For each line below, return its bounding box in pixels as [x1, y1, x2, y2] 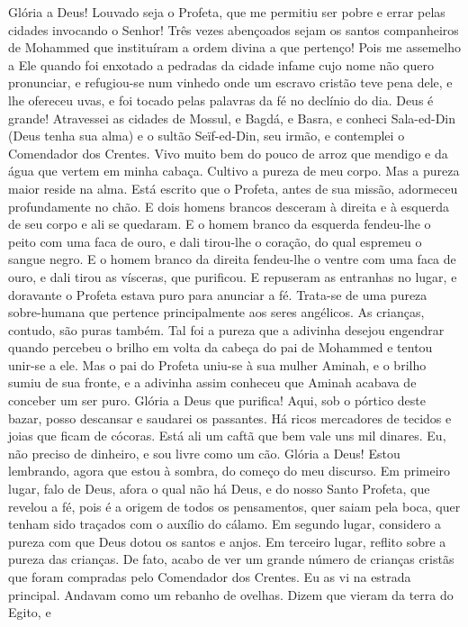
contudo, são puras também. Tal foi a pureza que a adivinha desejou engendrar [8, 320, 445, 339]
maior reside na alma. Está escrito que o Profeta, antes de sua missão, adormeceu [8, 178, 458, 197]
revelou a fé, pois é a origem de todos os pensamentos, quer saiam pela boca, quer [8, 496, 461, 515]
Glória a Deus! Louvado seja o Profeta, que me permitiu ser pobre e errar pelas [8, 3, 445, 21]
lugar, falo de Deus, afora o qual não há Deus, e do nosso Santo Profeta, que [8, 479, 430, 498]
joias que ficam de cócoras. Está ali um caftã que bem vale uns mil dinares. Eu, [8, 426, 446, 445]
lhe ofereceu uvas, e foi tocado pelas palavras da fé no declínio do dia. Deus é [8, 90, 434, 109]
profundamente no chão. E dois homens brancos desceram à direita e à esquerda [8, 196, 449, 215]
